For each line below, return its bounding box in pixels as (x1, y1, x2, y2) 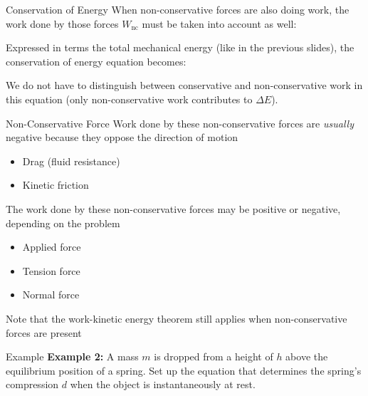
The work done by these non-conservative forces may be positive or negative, (6, 201, 341, 216)
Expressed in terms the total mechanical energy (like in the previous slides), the (6, 40, 354, 55)
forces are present (6, 325, 82, 340)
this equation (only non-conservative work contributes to (6, 91, 253, 106)
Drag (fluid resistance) (22, 153, 120, 168)
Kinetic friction (22, 177, 89, 192)
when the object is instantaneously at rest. (70, 377, 256, 392)
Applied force (22, 239, 81, 254)
